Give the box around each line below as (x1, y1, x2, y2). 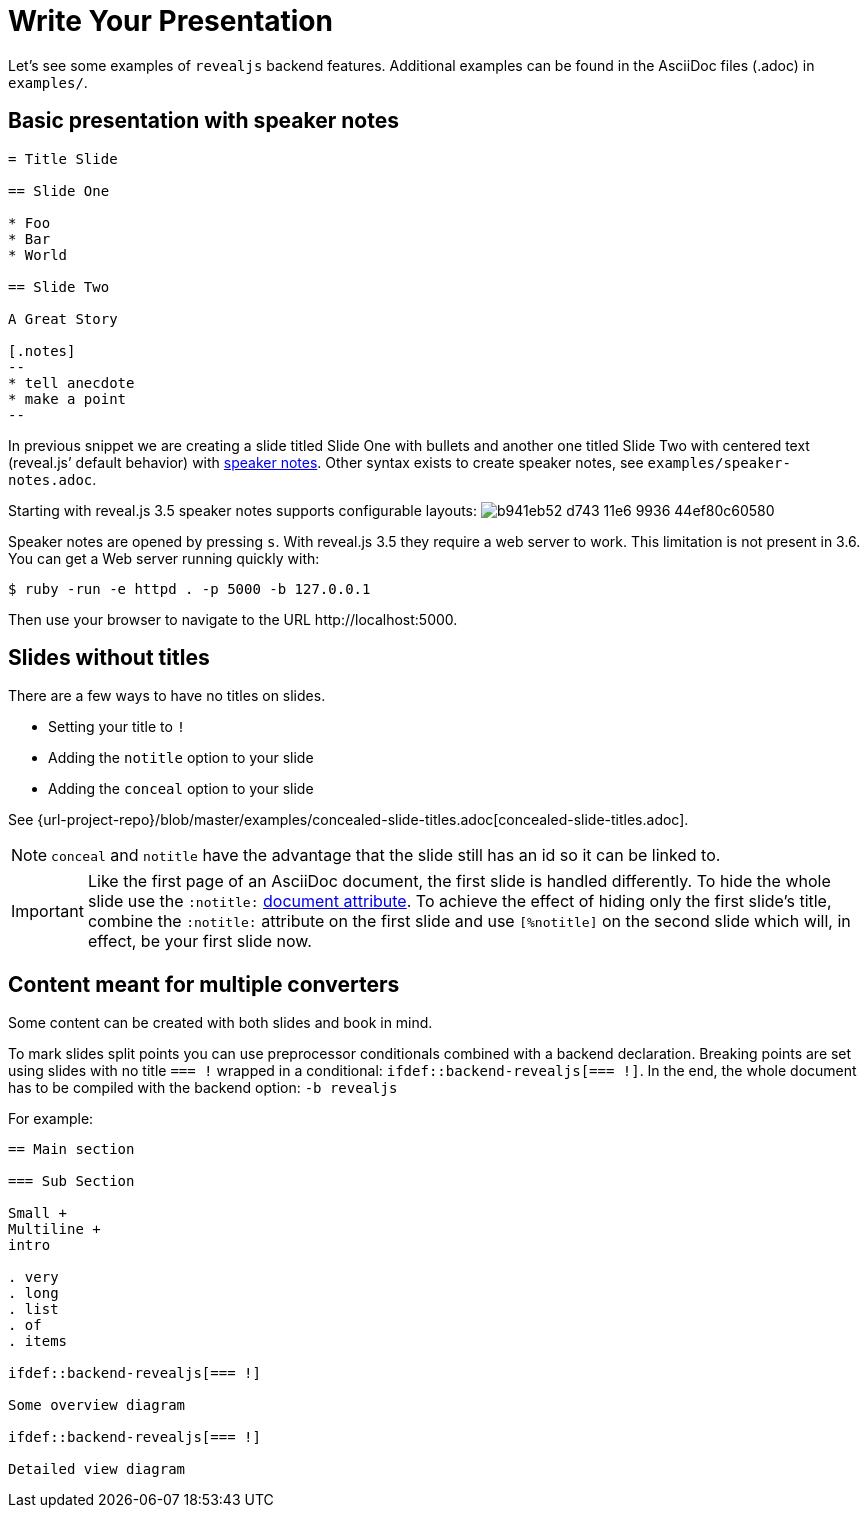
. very (8, 1269, 59, 1286)
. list (8, 1301, 59, 1318)
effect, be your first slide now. (87, 931, 312, 952)
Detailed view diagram (8, 1461, 186, 1478)
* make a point (8, 390, 127, 407)
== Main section (8, 1141, 135, 1158)
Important (11, 901, 84, 922)
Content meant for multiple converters (8, 971, 400, 997)
